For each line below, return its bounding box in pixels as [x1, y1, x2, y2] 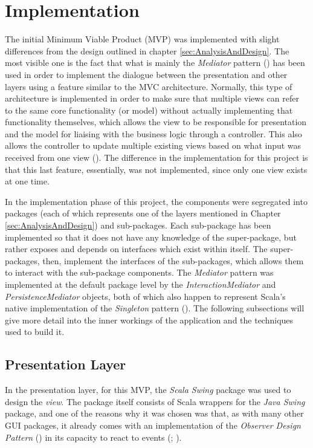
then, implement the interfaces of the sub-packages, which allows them [42, 254, 304, 267]
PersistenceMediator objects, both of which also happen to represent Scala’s [5, 290, 286, 302]
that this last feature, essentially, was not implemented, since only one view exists [5, 163, 308, 175]
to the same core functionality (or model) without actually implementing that [5, 103, 293, 116]
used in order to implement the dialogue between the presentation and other [5, 68, 288, 80]
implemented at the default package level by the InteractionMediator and [5, 278, 276, 290]
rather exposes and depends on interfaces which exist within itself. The [5, 242, 268, 255]
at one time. [5, 175, 50, 187]
